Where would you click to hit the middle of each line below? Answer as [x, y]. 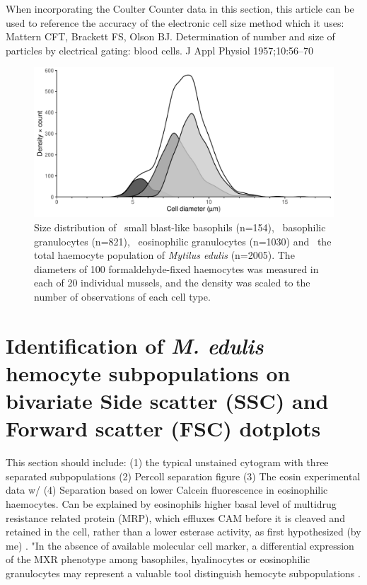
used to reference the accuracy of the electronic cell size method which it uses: [175, 22]
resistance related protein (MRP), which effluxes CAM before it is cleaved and [175, 517]
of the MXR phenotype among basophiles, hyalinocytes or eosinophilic [158, 559]
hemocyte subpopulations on [148, 372]
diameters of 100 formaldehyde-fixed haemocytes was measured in [176, 268]
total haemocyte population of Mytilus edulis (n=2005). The [164, 255]
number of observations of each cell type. [122, 296]
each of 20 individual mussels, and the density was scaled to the [172, 283]
